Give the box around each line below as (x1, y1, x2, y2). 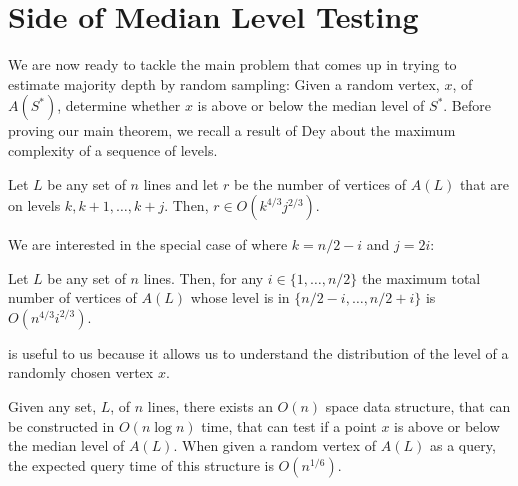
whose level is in (190, 287, 290, 308)
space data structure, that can (325, 396, 511, 417)
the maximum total (362, 267, 481, 288)
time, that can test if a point (201, 415, 377, 436)
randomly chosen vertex (8, 362, 154, 383)
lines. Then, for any (143, 267, 264, 288)
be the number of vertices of (234, 173, 407, 194)
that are (459, 173, 509, 194)
